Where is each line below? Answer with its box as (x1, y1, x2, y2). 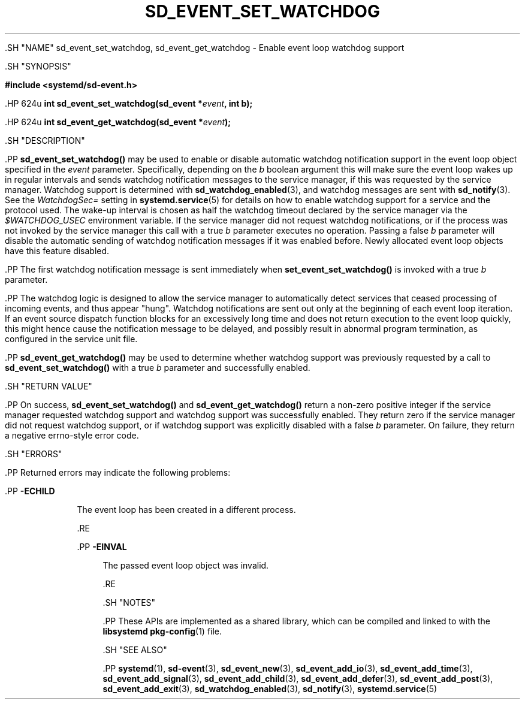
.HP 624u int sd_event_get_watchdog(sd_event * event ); (5, 116, 231, 127)
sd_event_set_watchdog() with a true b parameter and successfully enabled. (5, 362, 310, 373)
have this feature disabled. (5, 245, 110, 256)
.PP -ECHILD (5, 485, 55, 496)
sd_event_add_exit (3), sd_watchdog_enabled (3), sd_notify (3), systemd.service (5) (102, 683, 437, 694)
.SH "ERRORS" (5, 448, 62, 459)
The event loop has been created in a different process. (77, 504, 296, 515)
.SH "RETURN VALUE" (5, 380, 92, 391)
